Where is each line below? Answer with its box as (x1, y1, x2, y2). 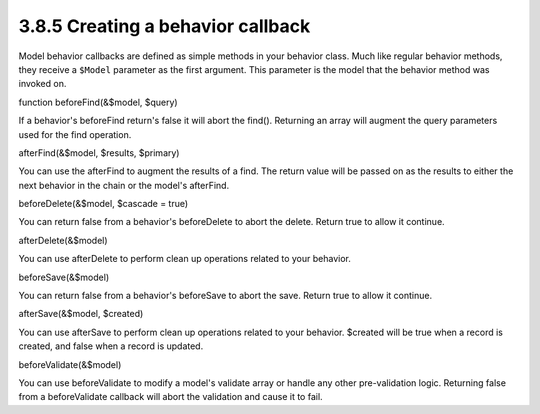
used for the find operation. (18, 128, 132, 140)
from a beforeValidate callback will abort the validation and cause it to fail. (18, 391, 324, 403)
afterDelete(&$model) (18, 234, 109, 246)
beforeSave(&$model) (18, 271, 110, 283)
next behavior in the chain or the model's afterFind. (18, 179, 230, 191)
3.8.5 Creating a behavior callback (18, 15, 311, 37)
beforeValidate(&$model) (18, 358, 122, 370)
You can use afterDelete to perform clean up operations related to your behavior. (18, 253, 352, 265)
